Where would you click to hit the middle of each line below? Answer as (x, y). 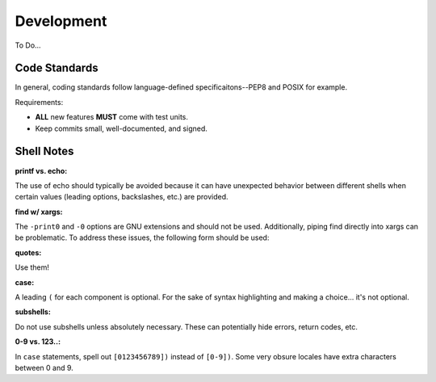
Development (61, 21)
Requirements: (39, 102)
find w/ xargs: (39, 212)
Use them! (32, 267)
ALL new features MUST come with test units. (112, 117)
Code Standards (57, 68)
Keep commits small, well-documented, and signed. (121, 128)
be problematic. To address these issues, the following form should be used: (142, 237)
